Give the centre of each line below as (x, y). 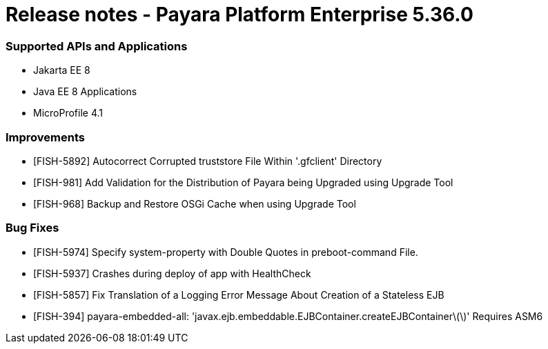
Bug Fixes (32, 228)
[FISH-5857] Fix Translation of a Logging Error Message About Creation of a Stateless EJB (239, 295)
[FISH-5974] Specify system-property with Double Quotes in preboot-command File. (226, 252)
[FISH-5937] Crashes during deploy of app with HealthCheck (172, 273)
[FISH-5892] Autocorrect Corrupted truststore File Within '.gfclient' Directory (208, 161)
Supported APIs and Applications (97, 46)
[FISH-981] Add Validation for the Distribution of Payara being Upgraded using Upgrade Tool (243, 182)
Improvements (45, 137)
